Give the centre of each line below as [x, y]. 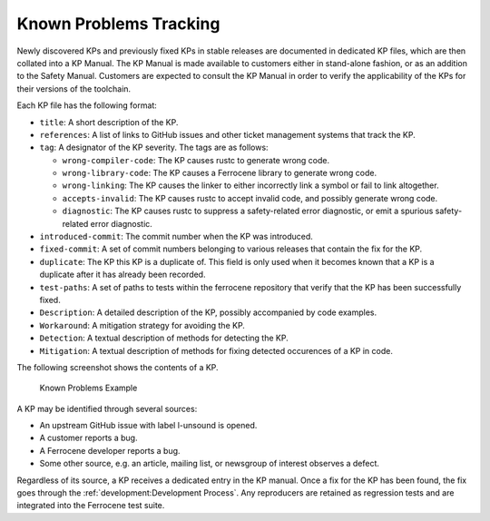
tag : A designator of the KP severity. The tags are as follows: [154, 147]
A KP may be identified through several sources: [107, 408]
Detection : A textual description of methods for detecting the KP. [164, 338]
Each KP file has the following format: [87, 105]
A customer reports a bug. [88, 438]
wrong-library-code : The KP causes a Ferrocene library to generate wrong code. [219, 173]
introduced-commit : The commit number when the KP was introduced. [176, 237]
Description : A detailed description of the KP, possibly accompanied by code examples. [208, 312]
